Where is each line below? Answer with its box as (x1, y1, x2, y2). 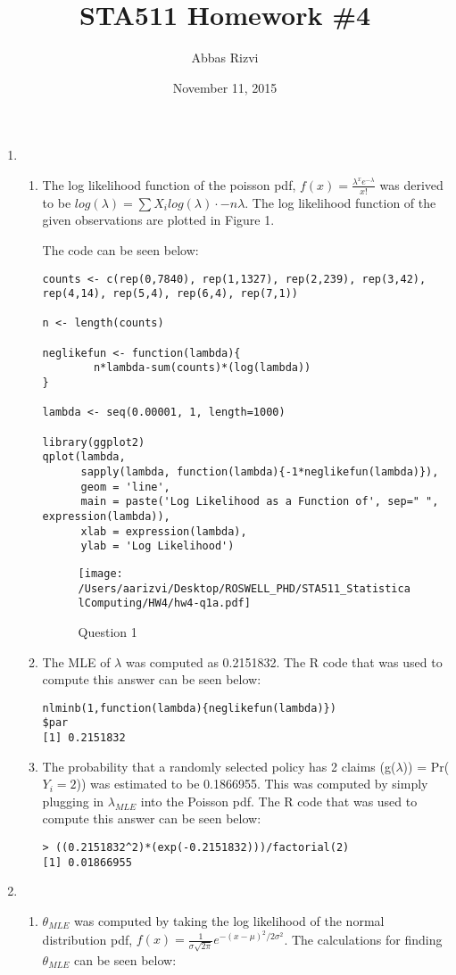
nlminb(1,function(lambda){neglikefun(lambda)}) (42, 701, 336, 715)
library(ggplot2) (42, 435, 145, 449)
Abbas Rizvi (191, 48, 259, 67)
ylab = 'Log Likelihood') (80, 540, 235, 553)
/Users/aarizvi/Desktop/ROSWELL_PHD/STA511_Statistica (78, 582, 410, 595)
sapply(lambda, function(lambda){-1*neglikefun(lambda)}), (80, 466, 439, 479)
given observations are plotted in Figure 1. (42, 211, 275, 229)
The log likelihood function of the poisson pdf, (42, 175, 296, 194)
